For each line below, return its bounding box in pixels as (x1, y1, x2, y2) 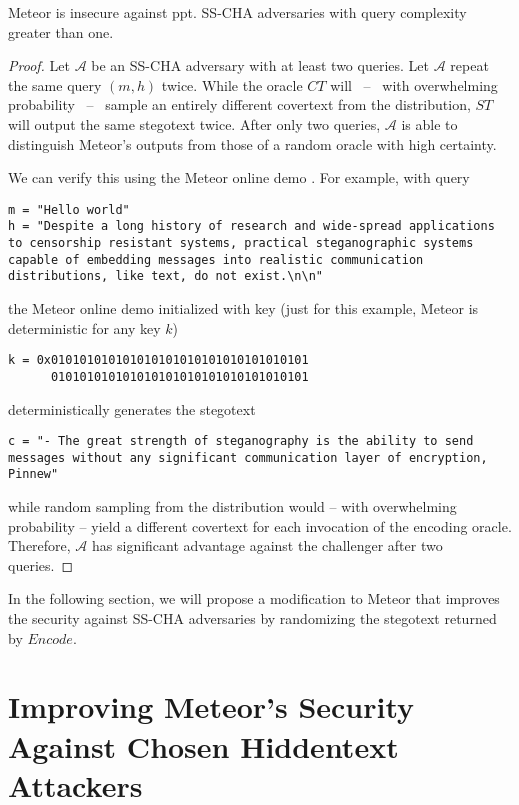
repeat (450, 55, 489, 76)
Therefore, (8, 535, 71, 556)
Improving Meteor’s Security (8, 686, 415, 727)
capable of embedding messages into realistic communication (8, 252, 424, 267)
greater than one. (8, 21, 114, 42)
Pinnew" (8, 467, 59, 482)
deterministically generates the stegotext (8, 398, 256, 419)
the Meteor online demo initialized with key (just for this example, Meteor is (8, 298, 479, 319)
